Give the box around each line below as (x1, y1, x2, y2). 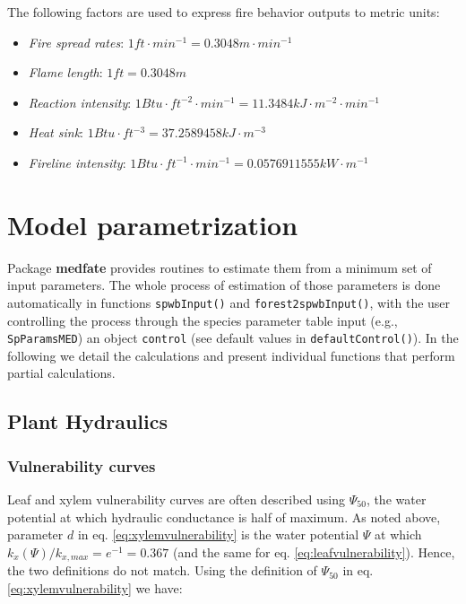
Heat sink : (28, 123, 83, 142)
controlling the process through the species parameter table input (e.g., (7, 311, 398, 329)
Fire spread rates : (28, 32, 125, 51)
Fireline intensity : (28, 153, 126, 171)
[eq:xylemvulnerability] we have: (7, 578, 183, 597)
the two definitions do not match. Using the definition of (7, 561, 317, 580)
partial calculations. (7, 363, 116, 382)
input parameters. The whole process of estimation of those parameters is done (7, 276, 441, 294)
